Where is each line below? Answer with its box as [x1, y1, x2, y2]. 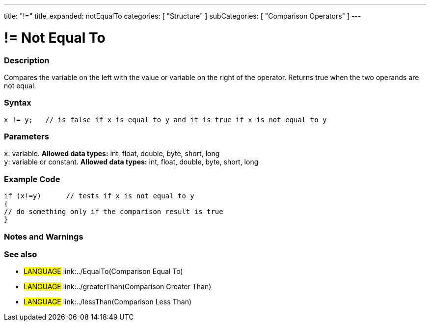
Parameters [4, 132, 49, 141]
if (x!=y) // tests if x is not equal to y [4, 192, 194, 200]
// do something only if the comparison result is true [4, 208, 223, 216]
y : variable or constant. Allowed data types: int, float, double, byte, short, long [4, 158, 259, 166]
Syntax [4, 98, 31, 108]
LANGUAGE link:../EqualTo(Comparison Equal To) [24, 267, 183, 276]
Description [4, 55, 50, 65]
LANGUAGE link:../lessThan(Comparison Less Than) [24, 298, 192, 306]
